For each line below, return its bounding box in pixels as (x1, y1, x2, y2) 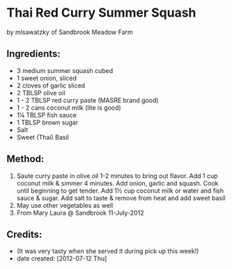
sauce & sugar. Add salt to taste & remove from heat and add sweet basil (16, 193, 226, 202)
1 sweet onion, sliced (16, 74, 77, 82)
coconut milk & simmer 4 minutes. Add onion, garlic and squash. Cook (16, 179, 219, 187)
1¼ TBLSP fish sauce (16, 111, 77, 119)
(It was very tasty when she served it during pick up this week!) (16, 247, 199, 255)
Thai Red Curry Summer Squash (6, 5, 196, 21)
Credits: (6, 228, 42, 241)
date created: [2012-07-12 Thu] (16, 254, 107, 263)
